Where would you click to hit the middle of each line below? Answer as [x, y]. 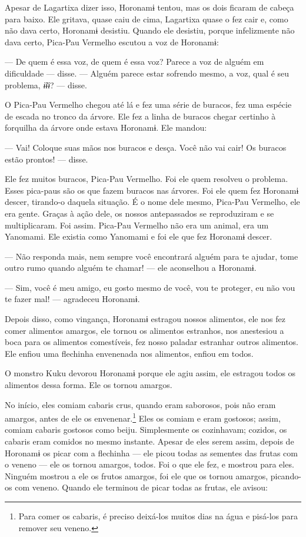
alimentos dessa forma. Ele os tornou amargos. [89, 385]
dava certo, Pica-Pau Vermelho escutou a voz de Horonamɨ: [112, 42]
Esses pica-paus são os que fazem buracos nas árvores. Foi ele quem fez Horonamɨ [152, 190]
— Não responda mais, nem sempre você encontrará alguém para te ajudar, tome [152, 256]
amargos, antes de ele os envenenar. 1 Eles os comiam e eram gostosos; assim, [143, 417]
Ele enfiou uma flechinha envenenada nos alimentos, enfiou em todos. [129, 353]
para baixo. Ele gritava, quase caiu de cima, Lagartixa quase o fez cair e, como [147, 19]
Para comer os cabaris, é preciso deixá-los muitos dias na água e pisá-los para [158, 516]
